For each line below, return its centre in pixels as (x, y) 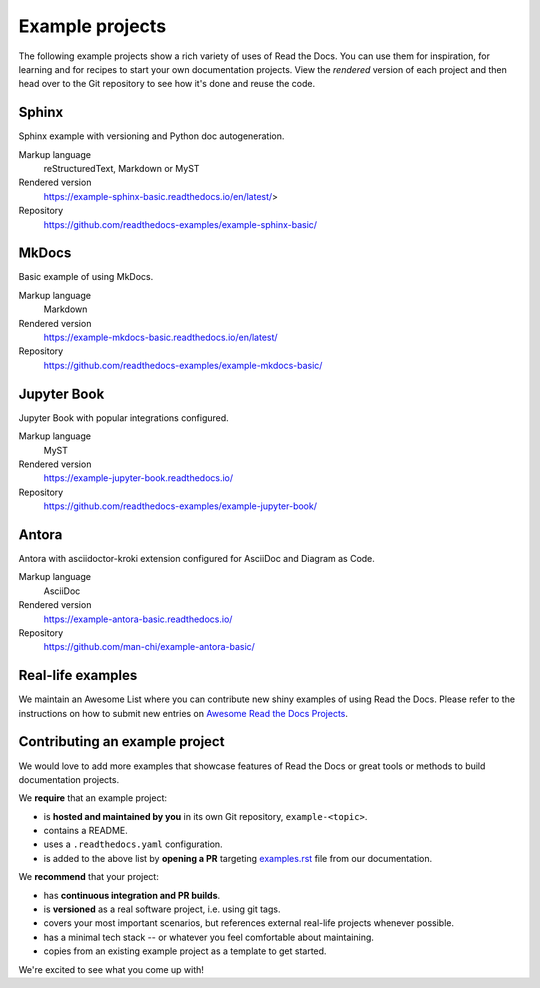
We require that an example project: (93, 798)
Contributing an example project (121, 741)
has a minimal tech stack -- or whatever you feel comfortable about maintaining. (209, 937)
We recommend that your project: (88, 877)
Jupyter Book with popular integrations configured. (123, 417)
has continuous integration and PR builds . (132, 895)
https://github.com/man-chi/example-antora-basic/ (149, 647)
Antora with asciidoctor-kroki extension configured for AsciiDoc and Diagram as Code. (196, 558)
